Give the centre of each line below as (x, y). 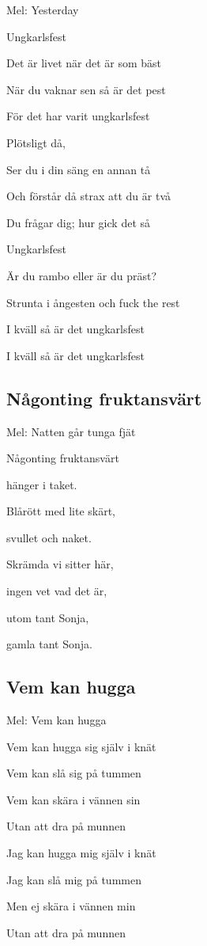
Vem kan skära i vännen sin (73, 799)
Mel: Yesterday (43, 9)
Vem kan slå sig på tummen (74, 773)
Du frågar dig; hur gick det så (79, 222)
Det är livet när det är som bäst (84, 63)
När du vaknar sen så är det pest (86, 89)
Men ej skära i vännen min (71, 906)
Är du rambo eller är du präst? (82, 275)
